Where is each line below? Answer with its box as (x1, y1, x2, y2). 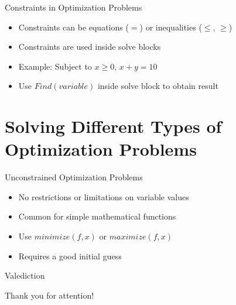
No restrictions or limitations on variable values (18, 190, 189, 203)
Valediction (5, 269, 45, 282)
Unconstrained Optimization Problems (5, 171, 143, 183)
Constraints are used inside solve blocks (18, 40, 161, 53)
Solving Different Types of (5, 114, 222, 138)
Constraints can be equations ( (18, 20, 129, 33)
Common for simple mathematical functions (18, 210, 176, 222)
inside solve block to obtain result (97, 80, 218, 92)
